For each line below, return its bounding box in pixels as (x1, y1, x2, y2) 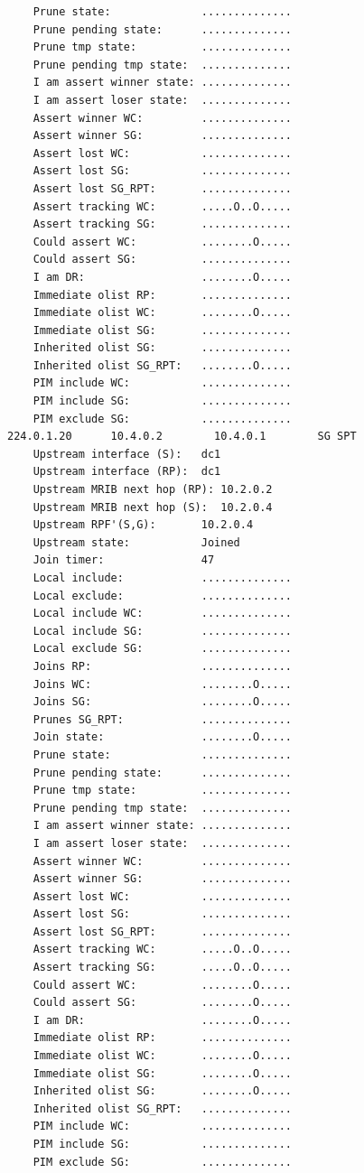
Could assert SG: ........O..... (33, 996, 292, 1010)
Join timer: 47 (33, 554, 215, 567)
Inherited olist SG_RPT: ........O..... (33, 358, 292, 372)
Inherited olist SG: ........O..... (33, 1085, 292, 1098)
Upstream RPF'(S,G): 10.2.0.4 (33, 518, 254, 532)
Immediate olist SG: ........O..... (33, 1066, 292, 1080)
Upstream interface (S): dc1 (33, 447, 221, 461)
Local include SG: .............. (33, 624, 292, 638)
